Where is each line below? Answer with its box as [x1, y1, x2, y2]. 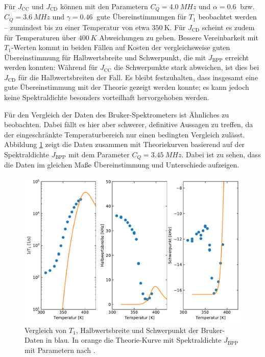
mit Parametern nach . [25, 345, 95, 355]
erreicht [225, 52, 249, 62]
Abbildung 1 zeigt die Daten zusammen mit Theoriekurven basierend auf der [4, 139, 245, 150]
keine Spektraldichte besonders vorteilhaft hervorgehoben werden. [4, 92, 209, 103]
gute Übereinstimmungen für [97, 11, 187, 22]
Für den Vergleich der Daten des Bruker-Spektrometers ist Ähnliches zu [4, 109, 229, 120]
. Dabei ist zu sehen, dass [181, 149, 261, 160]
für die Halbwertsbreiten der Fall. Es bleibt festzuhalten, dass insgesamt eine [18, 72, 258, 82]
